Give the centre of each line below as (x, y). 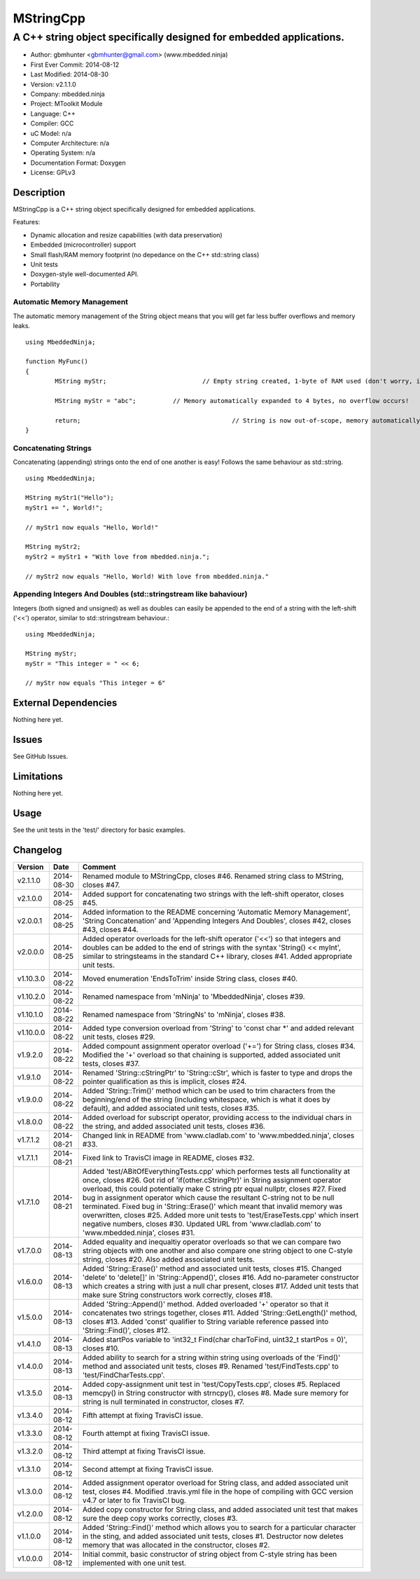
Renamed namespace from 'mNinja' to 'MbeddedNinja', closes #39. (194, 997)
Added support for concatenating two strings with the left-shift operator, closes (213, 894)
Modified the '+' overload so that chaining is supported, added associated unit (211, 1055)
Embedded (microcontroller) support (83, 245)
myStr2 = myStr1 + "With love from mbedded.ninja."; (118, 556)
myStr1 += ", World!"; (64, 507)
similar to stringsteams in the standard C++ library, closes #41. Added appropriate (217, 956)
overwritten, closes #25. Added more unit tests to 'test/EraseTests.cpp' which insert (220, 1215)
